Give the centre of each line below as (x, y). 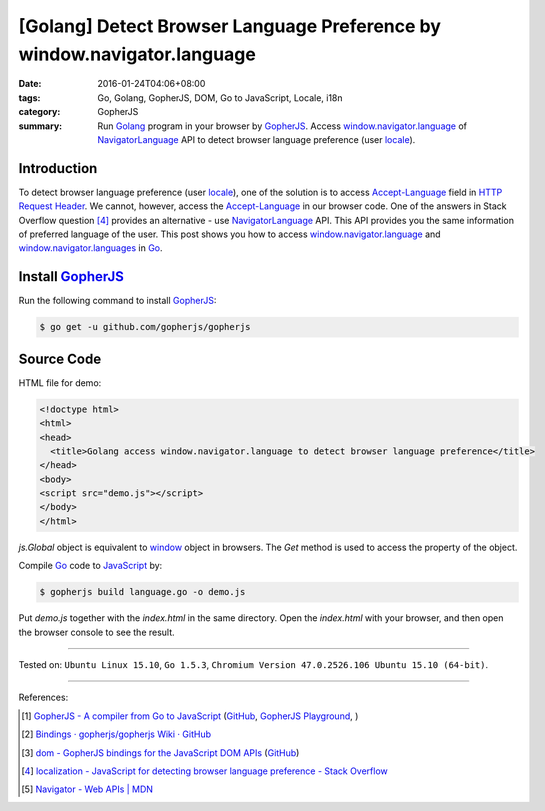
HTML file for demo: (60, 382)
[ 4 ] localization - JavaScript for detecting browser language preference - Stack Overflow (205, 771)
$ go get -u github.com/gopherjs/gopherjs (145, 327)
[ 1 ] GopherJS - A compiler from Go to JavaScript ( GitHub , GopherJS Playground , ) (190, 716)
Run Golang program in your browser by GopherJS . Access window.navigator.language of (282, 126)
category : (39, 112)
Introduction (58, 168)
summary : (40, 126)
